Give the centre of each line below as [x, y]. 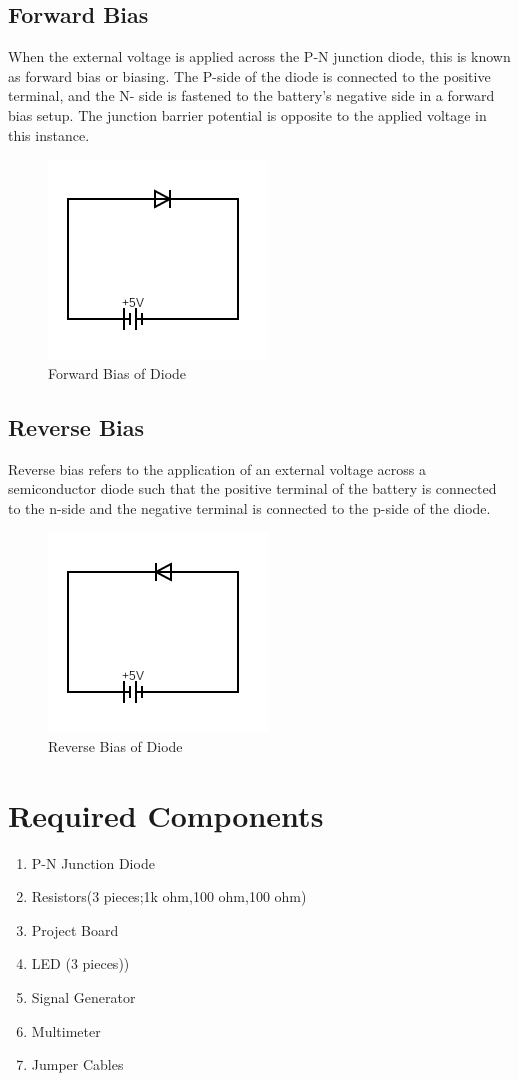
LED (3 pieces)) [80, 963]
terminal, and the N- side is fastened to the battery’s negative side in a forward [251, 95]
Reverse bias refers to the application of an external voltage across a [217, 468]
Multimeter [66, 1030]
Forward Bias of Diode [117, 372]
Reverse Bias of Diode [115, 745]
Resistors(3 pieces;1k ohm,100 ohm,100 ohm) [169, 896]
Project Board [75, 929]
